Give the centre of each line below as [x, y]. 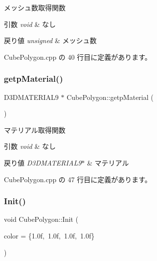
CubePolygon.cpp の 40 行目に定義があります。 [78, 57]
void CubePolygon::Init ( [41, 219]
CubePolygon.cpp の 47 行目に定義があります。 [78, 179]
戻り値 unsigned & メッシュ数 [50, 40]
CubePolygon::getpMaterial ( [110, 97]
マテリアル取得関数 [35, 130]
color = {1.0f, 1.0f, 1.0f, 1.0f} [49, 235]
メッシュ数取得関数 [35, 7]
